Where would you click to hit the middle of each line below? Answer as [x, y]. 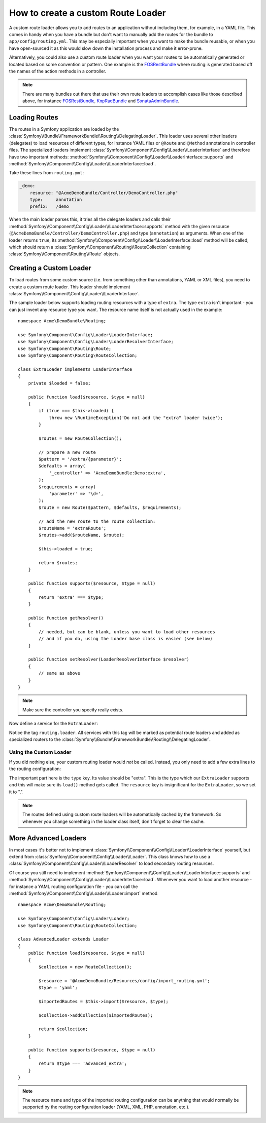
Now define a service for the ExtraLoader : [54, 724]
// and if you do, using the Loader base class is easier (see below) [126, 639]
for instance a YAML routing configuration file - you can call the [73, 887]
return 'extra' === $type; [71, 597]
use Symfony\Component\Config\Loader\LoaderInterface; [85, 335]
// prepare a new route [67, 452]
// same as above [60, 673]
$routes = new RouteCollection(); [80, 438]
